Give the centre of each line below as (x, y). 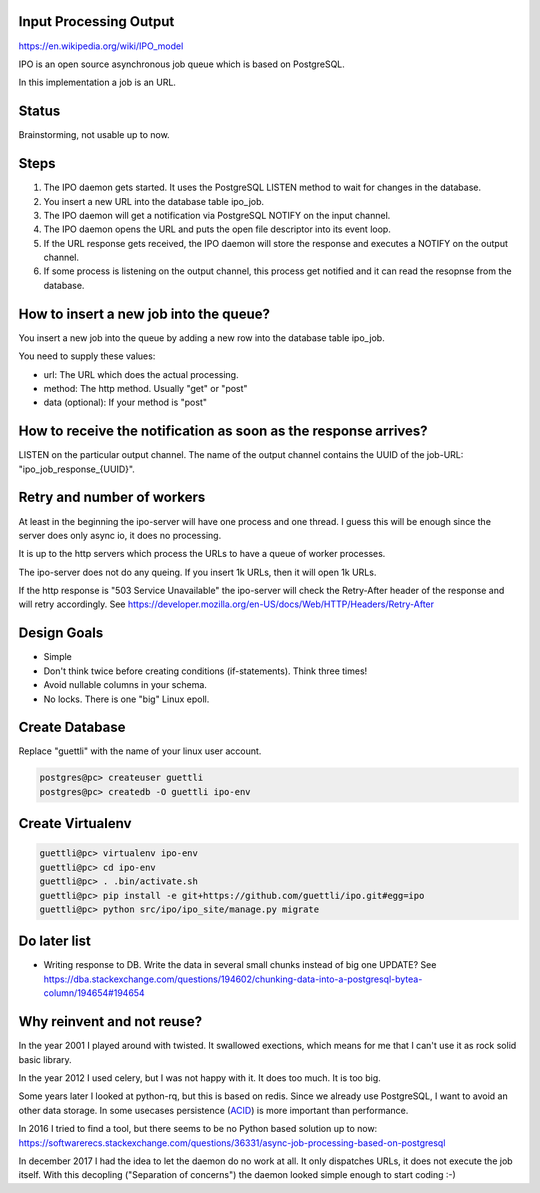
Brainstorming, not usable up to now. (94, 135)
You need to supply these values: (87, 356)
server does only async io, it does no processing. (120, 535)
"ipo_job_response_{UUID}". (76, 469)
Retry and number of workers (112, 497)
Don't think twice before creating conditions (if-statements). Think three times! (205, 671)
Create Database (72, 727)
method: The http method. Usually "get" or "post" (146, 388)
